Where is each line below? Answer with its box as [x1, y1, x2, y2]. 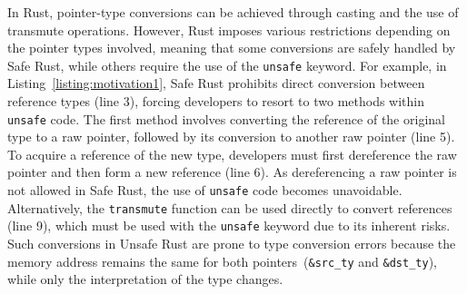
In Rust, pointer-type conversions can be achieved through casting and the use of [7, 3, 459, 21]
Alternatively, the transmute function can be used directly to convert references [7, 198, 452, 217]
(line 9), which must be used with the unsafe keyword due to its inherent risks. [7, 216, 451, 235]
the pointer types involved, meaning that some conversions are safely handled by [7, 38, 456, 57]
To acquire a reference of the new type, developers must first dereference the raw [7, 144, 457, 163]
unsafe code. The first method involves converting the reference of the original [7, 109, 445, 128]
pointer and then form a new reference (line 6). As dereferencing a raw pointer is [7, 162, 457, 181]
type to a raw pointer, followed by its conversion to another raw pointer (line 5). [7, 127, 455, 146]
